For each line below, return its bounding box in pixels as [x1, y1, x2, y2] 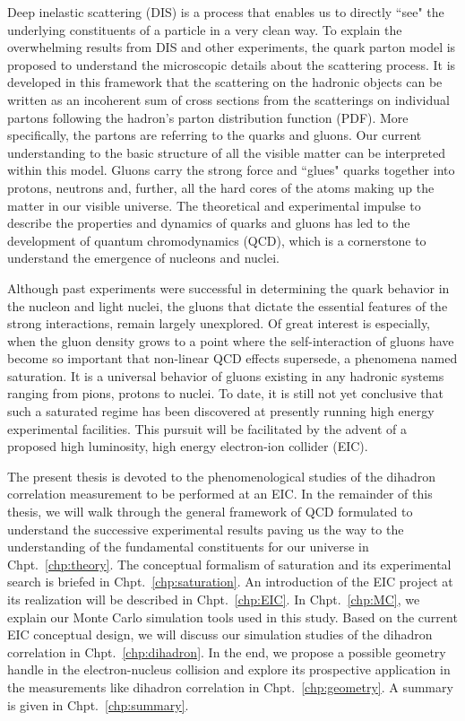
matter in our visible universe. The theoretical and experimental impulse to [7, 195, 421, 214]
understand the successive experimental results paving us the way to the [7, 519, 404, 538]
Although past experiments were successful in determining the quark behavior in [7, 278, 450, 297]
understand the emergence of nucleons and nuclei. [7, 248, 280, 267]
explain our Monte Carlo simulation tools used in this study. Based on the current [7, 607, 458, 626]
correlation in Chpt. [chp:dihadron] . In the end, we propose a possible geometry [7, 642, 446, 661]
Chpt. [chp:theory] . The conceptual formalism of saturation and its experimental [7, 554, 452, 573]
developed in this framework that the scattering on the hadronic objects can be [7, 73, 443, 91]
